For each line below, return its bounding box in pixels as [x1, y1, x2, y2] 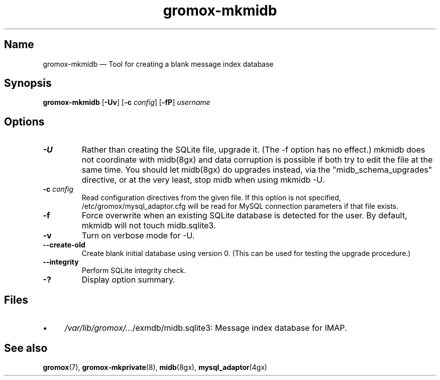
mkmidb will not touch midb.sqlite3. [81, 220, 216, 231]
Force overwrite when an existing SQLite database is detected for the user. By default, [81, 210, 407, 221]
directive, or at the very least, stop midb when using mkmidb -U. [81, 175, 325, 185]
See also [4, 341, 48, 354]
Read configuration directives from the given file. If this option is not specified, [81, 193, 341, 202]
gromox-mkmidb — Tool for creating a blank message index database [43, 59, 274, 68]
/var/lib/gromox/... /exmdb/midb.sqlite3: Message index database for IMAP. [64, 323, 347, 333]
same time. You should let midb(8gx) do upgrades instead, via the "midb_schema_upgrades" [81, 165, 432, 175]
